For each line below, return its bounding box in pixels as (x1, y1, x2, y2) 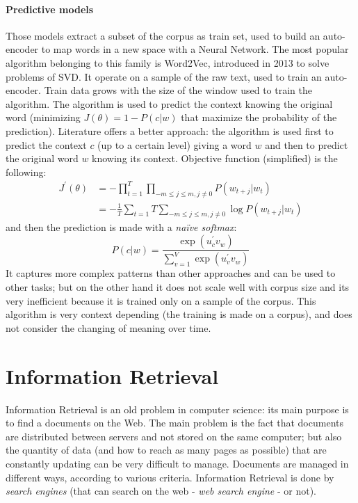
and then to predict (265, 137, 348, 152)
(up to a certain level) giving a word (97, 137, 252, 152)
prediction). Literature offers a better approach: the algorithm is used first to (6, 123, 334, 138)
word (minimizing (6, 110, 81, 125)
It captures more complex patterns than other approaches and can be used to (6, 266, 336, 280)
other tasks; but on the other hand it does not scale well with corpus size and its (6, 280, 350, 294)
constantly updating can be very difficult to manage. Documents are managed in (6, 456, 349, 470)
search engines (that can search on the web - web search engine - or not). (6, 484, 317, 498)
